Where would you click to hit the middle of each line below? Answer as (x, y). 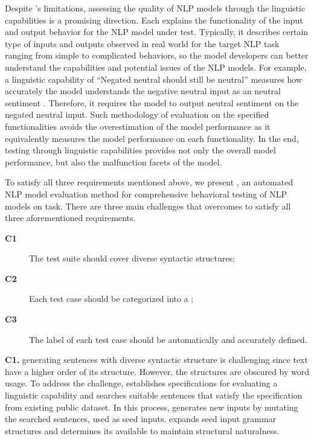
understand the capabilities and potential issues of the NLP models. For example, (156, 67)
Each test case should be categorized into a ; (111, 299)
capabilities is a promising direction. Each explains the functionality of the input (154, 20)
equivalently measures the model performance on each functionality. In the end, (152, 138)
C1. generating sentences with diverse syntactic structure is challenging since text (156, 360)
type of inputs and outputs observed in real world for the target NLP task (142, 43)
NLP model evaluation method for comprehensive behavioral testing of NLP (146, 194)
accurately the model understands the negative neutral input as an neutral (143, 91)
